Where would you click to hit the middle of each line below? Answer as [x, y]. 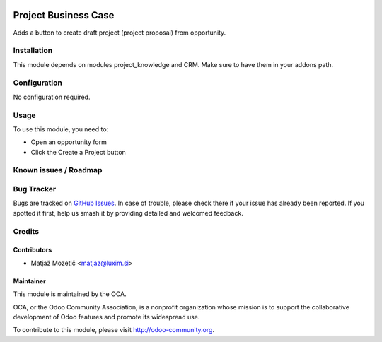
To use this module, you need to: [61, 129]
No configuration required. [52, 97]
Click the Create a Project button [79, 152]
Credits [26, 231]
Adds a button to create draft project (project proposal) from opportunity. [120, 33]
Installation [33, 51]
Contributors [33, 250]
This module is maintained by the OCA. [70, 294]
